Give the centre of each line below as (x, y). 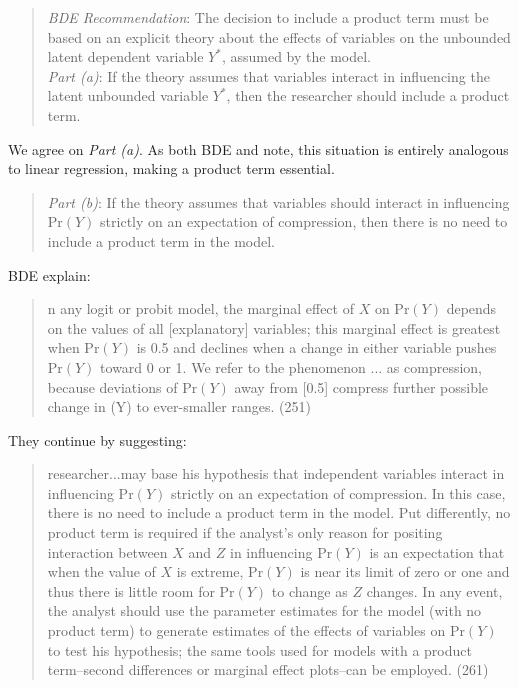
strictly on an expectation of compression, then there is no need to (304, 221)
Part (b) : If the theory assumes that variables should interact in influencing (278, 201)
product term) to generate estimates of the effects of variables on (246, 630)
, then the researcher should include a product (368, 95)
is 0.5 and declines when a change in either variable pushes (316, 347)
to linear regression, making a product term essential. (171, 168)
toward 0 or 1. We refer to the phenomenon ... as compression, (291, 366)
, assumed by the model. (296, 56)
